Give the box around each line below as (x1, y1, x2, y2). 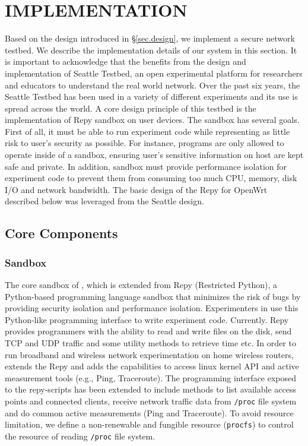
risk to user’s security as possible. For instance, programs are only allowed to (5, 137, 284, 149)
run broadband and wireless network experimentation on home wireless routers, (5, 348, 294, 360)
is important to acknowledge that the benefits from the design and (5, 55, 246, 68)
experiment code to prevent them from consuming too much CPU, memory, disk (5, 172, 297, 184)
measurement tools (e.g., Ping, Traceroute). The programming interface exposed (5, 371, 297, 384)
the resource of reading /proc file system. (5, 429, 155, 442)
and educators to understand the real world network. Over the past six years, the (5, 78, 300, 91)
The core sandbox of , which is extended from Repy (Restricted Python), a (5, 279, 278, 291)
